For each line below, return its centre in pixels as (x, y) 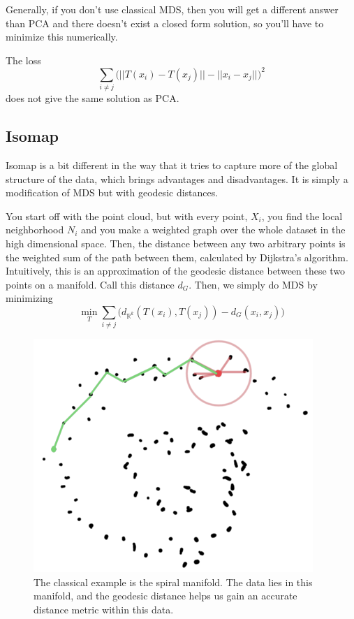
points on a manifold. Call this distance (90, 284)
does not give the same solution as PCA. (93, 98)
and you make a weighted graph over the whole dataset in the (213, 230)
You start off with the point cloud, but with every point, (127, 216)
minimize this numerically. (62, 37)
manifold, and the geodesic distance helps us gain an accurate (165, 596)
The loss (23, 60)
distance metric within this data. (104, 610)
